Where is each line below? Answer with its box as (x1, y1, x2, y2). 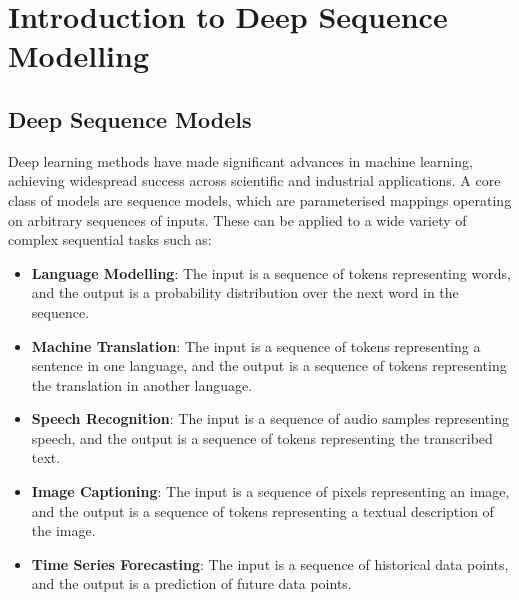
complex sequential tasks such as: (8, 229, 212, 250)
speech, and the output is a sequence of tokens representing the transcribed (31, 427, 493, 448)
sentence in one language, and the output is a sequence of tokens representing (31, 355, 507, 376)
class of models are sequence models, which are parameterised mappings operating (8, 189, 512, 210)
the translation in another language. (31, 374, 253, 395)
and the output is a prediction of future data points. (31, 573, 352, 594)
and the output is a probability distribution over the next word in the (31, 282, 459, 303)
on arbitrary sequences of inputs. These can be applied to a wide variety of (8, 209, 467, 230)
